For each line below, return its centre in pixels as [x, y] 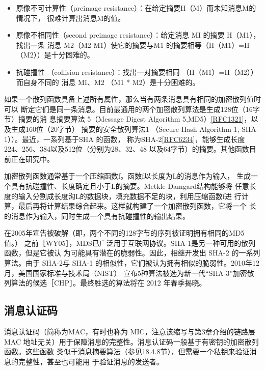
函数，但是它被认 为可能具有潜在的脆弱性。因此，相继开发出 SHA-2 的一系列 [132, 253]
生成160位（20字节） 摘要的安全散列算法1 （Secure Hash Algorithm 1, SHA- [135, 129]
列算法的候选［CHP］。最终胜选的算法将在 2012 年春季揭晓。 [105, 283]
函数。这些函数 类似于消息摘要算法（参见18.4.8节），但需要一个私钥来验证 [127, 351]
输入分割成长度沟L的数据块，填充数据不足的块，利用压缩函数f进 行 [130, 196]
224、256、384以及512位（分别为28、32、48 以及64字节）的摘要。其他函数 [127, 149]
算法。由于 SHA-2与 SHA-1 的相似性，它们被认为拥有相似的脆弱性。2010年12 [132, 263]
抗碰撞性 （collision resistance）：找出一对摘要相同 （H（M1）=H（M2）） [137, 72]
